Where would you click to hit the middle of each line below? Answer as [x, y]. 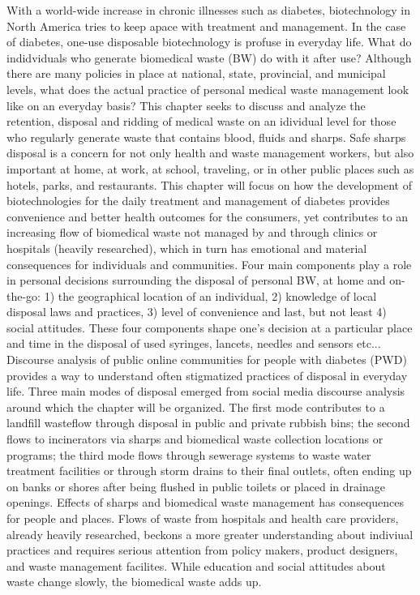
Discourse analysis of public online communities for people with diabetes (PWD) [207, 360]
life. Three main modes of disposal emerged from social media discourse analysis [206, 391]
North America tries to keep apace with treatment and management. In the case [206, 26]
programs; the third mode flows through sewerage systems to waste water [189, 454]
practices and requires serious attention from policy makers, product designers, [202, 550]
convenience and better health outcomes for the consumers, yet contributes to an [208, 216]
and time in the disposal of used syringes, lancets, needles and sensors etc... [194, 343]
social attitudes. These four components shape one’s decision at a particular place [210, 327]
